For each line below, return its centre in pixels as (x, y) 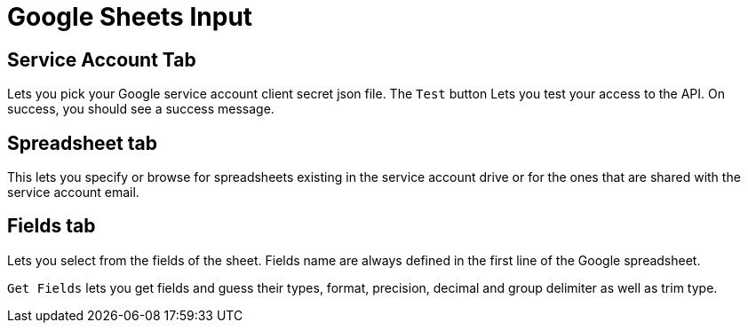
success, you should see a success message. (141, 109)
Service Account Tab (102, 59)
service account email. (73, 192)
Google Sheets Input (130, 17)
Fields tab (52, 226)
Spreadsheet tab (82, 143)
